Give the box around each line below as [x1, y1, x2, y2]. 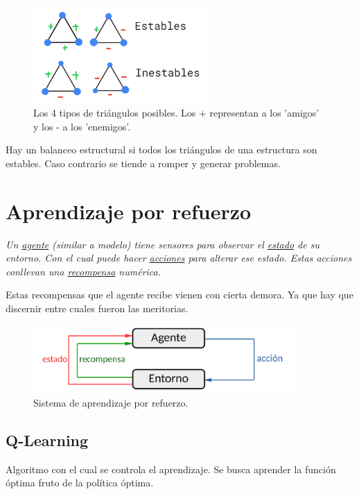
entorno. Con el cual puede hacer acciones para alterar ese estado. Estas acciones [6, 250, 352, 265]
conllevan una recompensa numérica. [6, 264, 161, 278]
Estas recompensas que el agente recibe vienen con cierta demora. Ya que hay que [6, 287, 353, 302]
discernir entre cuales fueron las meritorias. [6, 300, 189, 315]
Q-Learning [6, 429, 89, 450]
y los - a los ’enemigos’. [33, 119, 131, 133]
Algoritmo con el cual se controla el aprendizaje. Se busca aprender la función [6, 461, 336, 476]
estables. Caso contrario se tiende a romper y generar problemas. [6, 155, 281, 170]
